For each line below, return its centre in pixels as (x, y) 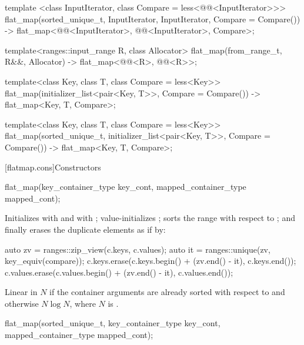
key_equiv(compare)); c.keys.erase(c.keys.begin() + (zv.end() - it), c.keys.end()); (151, 261)
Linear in (21, 292)
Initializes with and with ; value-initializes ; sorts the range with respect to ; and (150, 218)
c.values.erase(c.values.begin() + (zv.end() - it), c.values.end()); (119, 272)
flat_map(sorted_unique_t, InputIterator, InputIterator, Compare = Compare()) (153, 19)
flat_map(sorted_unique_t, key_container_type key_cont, (113, 323)
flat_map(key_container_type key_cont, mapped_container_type (126, 187)
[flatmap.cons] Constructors (53, 167)
